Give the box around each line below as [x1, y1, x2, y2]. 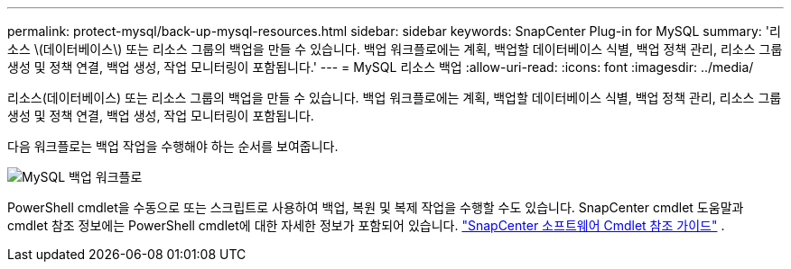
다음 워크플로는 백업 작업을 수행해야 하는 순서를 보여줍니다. [7, 139, 339, 154]
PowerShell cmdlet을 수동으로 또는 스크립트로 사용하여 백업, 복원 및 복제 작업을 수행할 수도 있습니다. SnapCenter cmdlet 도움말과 [7, 200, 744, 215]
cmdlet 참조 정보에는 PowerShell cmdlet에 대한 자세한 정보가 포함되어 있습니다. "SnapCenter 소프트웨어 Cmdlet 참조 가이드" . [7, 218, 725, 233]
